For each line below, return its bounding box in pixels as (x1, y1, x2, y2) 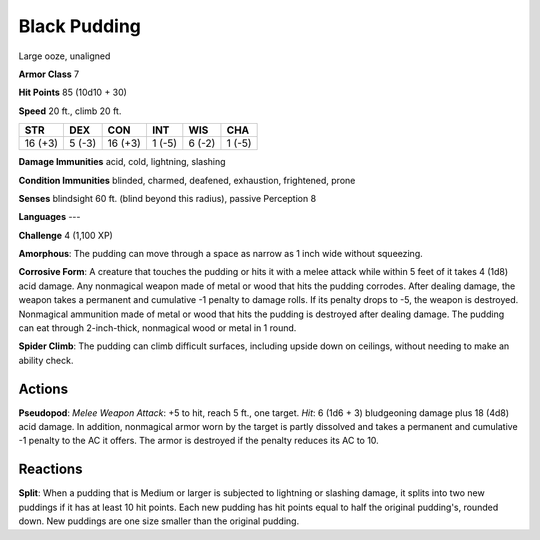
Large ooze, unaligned (18, 50, 111, 62)
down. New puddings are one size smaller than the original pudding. (18, 515, 300, 527)
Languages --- (18, 211, 81, 223)
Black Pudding (18, 15, 142, 37)
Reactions (18, 461, 83, 478)
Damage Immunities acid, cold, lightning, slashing (18, 156, 226, 168)
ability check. (18, 354, 74, 366)
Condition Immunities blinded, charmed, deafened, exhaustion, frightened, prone (18, 174, 356, 186)
